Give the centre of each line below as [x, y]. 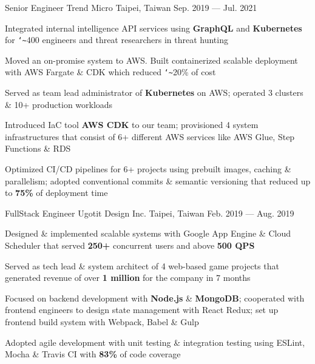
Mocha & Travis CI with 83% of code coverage [93, 354]
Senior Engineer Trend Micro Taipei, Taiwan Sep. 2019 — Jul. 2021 [131, 7]
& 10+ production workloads [59, 104]
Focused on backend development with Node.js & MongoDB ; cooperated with [155, 298]
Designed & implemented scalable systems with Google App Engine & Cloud [148, 233]
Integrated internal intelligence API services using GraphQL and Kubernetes [154, 28]
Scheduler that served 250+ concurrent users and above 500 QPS [130, 245]
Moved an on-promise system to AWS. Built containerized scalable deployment [151, 60]
